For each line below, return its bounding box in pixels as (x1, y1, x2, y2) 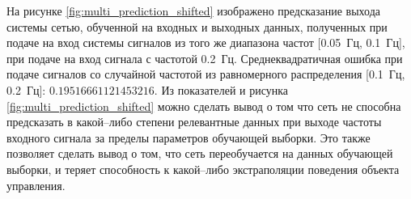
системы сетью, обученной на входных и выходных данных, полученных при (6, 18, 388, 35)
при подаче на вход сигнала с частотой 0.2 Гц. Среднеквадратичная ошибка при (6, 49, 403, 66)
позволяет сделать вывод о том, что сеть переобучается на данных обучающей (6, 145, 393, 162)
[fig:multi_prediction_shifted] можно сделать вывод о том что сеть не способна (6, 97, 401, 114)
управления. (6, 176, 66, 193)
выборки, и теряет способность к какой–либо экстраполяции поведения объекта (6, 160, 400, 177)
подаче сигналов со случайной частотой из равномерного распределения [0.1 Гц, (6, 66, 405, 83)
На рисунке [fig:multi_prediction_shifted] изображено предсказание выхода (6, 2, 380, 19)
